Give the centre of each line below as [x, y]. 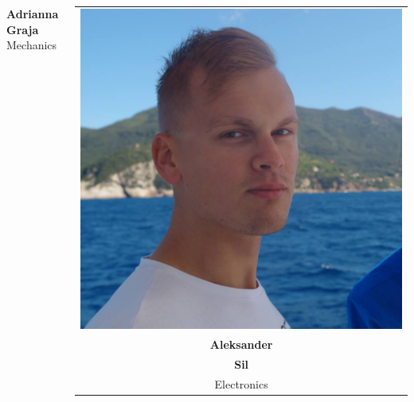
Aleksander [241, 344]
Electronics [241, 383]
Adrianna [33, 14]
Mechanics [32, 45]
